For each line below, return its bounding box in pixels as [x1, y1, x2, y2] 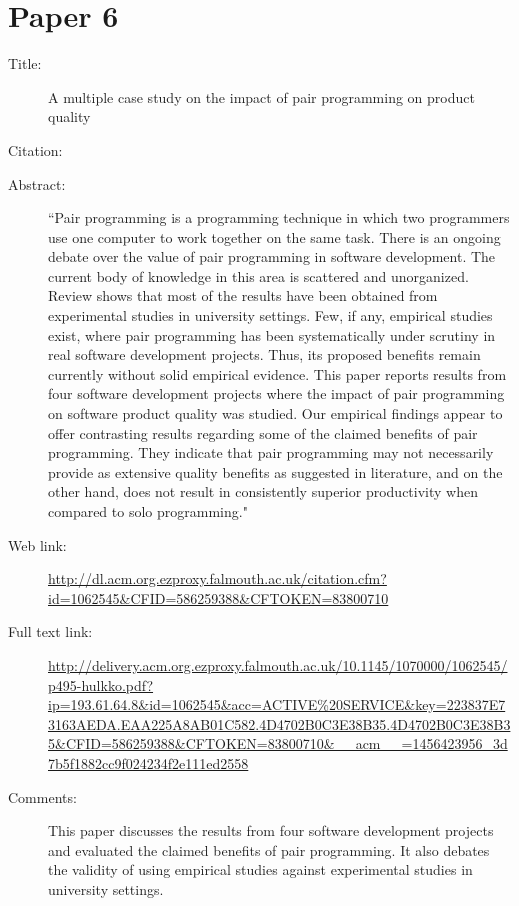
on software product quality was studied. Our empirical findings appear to [48, 403, 503, 424]
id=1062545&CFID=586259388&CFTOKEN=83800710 [48, 587, 389, 608]
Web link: [8, 534, 67, 555]
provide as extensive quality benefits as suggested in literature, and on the [48, 461, 503, 482]
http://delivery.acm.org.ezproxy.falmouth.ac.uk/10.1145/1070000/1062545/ [48, 654, 508, 675]
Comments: [8, 786, 77, 807]
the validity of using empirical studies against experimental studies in [48, 859, 473, 880]
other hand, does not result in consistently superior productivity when [48, 481, 478, 502]
